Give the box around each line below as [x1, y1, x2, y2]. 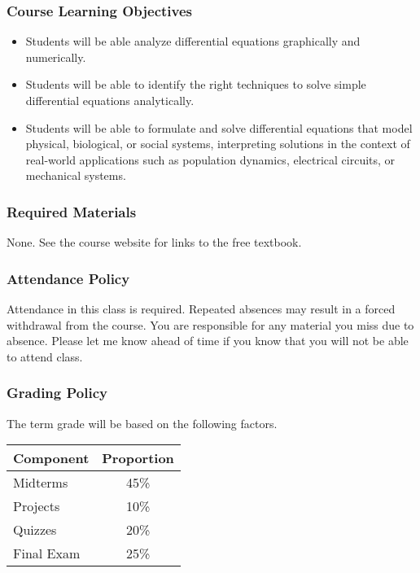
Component [13, 448, 90, 468]
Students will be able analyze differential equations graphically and [25, 33, 361, 50]
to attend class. [7, 348, 83, 365]
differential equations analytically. [25, 92, 195, 108]
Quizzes [13, 520, 57, 540]
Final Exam [13, 544, 81, 563]
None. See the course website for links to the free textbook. [7, 234, 302, 251]
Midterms [13, 473, 68, 492]
